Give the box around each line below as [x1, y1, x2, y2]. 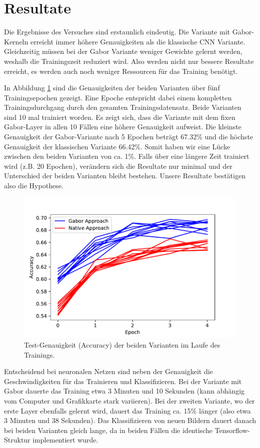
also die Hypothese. [4, 180, 63, 191]
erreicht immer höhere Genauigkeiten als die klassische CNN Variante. [30, 36, 245, 46]
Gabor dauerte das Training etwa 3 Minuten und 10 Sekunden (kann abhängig [4, 386, 245, 396]
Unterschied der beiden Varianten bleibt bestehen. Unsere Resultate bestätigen [4, 170, 245, 181]
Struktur [4, 435, 30, 445]
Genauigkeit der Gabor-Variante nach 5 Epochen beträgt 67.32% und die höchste [4, 131, 253, 142]
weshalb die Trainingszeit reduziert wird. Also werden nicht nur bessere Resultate [4, 55, 254, 66]
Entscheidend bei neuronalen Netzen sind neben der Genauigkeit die [4, 366, 213, 377]
